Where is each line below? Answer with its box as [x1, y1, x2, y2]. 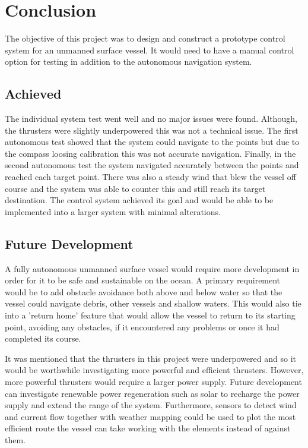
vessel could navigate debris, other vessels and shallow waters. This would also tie [5, 297, 301, 310]
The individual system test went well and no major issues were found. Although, [5, 112, 297, 125]
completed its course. [5, 332, 81, 345]
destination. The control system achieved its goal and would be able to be [5, 194, 274, 206]
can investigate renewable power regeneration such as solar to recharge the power [5, 387, 300, 399]
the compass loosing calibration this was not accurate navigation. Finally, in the [5, 147, 296, 159]
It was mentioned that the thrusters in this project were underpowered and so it [5, 352, 296, 364]
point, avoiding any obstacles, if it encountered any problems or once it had [5, 320, 280, 333]
